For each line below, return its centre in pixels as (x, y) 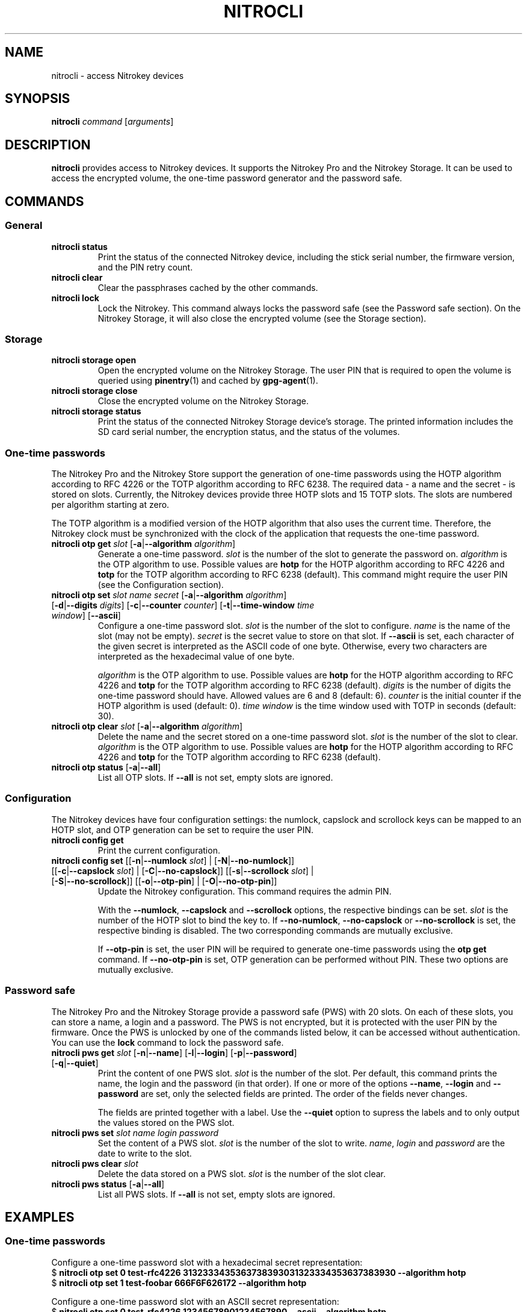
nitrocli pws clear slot (95, 1163)
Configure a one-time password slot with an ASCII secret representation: (195, 1301)
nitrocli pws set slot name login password (135, 1132)
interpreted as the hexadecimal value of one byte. (196, 656)
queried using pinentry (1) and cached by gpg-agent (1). (208, 381)
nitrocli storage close (94, 391)
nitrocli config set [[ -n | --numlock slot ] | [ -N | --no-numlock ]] (173, 860)
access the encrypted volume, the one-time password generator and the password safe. (227, 178)
